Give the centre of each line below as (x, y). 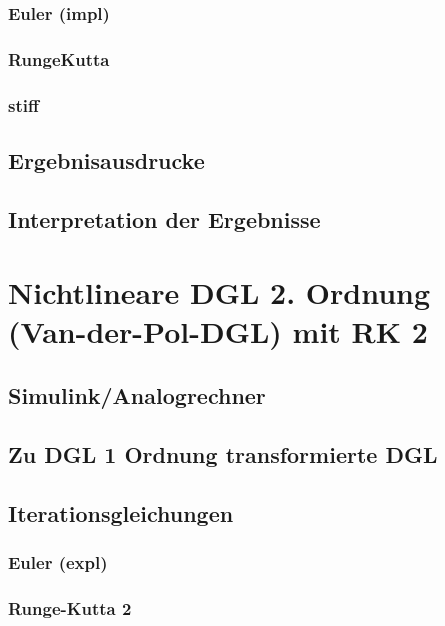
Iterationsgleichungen (121, 512)
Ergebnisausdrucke (106, 159)
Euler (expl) (58, 561)
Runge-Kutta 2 (70, 607)
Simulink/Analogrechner (137, 395)
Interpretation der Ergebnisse (164, 218)
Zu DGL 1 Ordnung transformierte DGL (223, 453)
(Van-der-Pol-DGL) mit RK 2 (218, 331)
